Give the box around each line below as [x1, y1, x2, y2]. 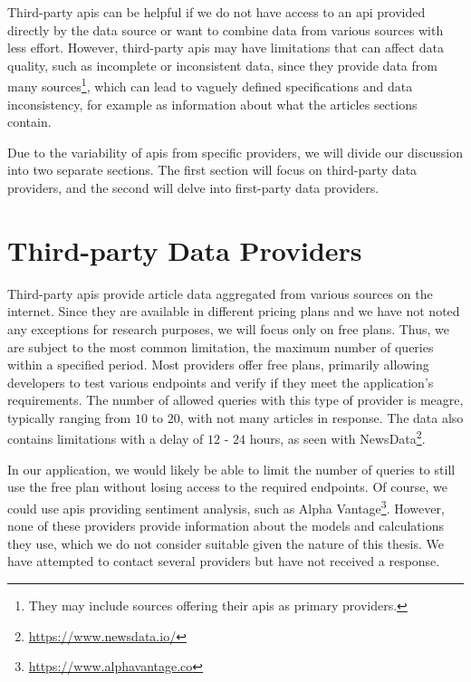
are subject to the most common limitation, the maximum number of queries [7, 337, 434, 356]
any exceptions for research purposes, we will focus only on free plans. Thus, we [7, 319, 449, 338]
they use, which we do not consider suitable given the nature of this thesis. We [7, 533, 444, 552]
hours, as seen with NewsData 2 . [249, 427, 426, 448]
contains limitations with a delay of [7, 429, 204, 448]
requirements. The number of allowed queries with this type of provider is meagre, [7, 390, 464, 409]
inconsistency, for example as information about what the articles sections [7, 94, 418, 113]
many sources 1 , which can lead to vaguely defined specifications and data [7, 74, 413, 96]
